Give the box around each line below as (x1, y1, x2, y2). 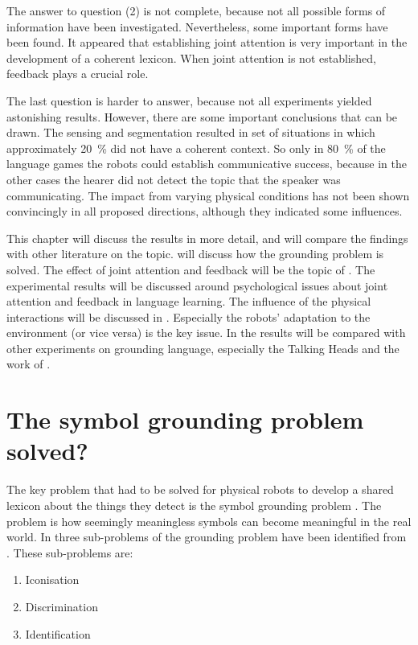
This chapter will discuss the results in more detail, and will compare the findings (6, 229, 408, 246)
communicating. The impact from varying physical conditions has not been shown (6, 187, 410, 203)
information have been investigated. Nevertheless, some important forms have (6, 18, 388, 35)
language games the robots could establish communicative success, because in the (6, 155, 407, 172)
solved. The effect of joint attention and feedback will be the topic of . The (6, 261, 375, 277)
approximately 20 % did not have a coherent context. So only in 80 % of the (6, 139, 386, 156)
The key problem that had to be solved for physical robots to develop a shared (6, 481, 394, 498)
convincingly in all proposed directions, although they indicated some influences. (6, 203, 403, 220)
